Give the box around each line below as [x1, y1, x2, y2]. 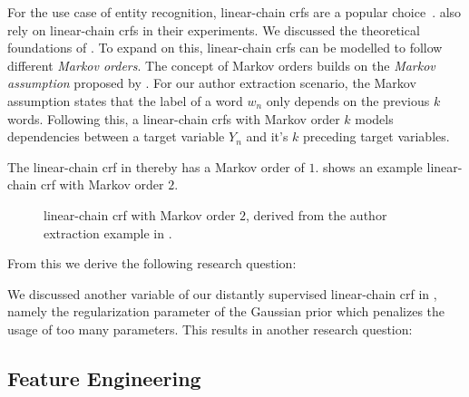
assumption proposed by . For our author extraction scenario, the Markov [7, 73, 416, 92]
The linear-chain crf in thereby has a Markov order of [7, 157, 305, 176]
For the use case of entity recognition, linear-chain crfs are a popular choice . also [7, 3, 462, 21]
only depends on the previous [266, 91, 430, 110]
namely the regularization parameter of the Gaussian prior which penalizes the [7, 302, 445, 321]
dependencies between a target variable [7, 127, 225, 146]
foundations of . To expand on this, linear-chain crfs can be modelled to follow [7, 38, 443, 57]
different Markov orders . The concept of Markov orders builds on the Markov [7, 55, 435, 74]
